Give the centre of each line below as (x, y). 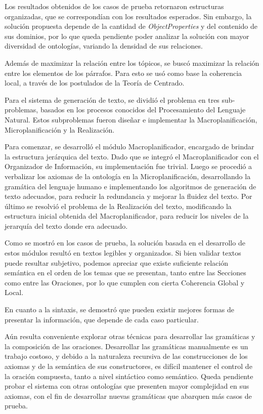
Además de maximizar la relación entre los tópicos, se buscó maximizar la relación (132, 63)
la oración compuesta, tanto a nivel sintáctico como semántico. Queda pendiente (129, 376)
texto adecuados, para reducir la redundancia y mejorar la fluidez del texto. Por (128, 196)
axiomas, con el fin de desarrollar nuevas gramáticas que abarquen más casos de (128, 396)
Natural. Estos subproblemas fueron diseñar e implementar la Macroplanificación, (131, 119)
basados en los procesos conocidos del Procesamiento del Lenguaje (143, 110)
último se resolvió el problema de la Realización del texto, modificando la (118, 206)
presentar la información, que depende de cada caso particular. (102, 319)
